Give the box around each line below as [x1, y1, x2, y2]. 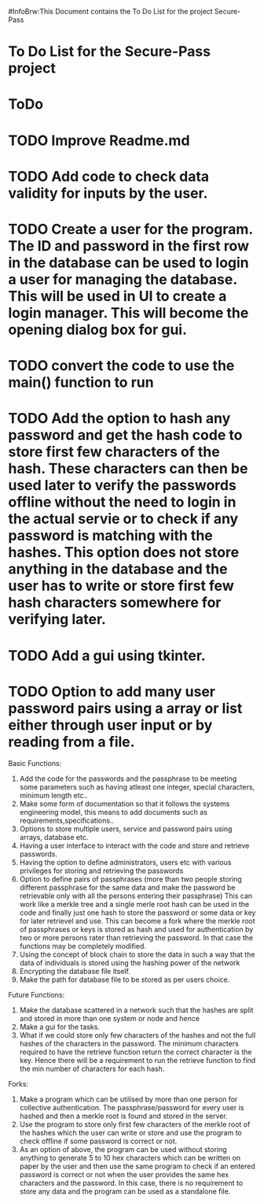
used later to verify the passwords [8, 477, 237, 495]
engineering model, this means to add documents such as [19, 808, 208, 817]
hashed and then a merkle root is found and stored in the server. [19, 1111, 228, 1121]
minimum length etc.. [19, 791, 88, 801]
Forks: [8, 1080, 29, 1089]
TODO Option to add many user [8, 682, 216, 700]
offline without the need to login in [8, 493, 236, 511]
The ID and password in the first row [8, 236, 250, 255]
